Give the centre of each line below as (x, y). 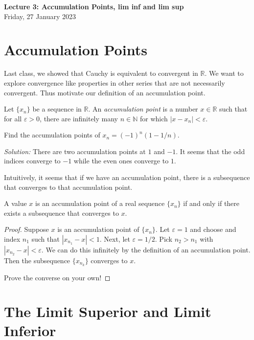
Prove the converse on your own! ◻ (57, 277)
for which (154, 118)
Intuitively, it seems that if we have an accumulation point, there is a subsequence (127, 177)
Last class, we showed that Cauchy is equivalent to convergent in (101, 73)
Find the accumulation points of (52, 135)
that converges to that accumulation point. (68, 187)
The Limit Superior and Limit (108, 311)
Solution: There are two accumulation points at (75, 151)
